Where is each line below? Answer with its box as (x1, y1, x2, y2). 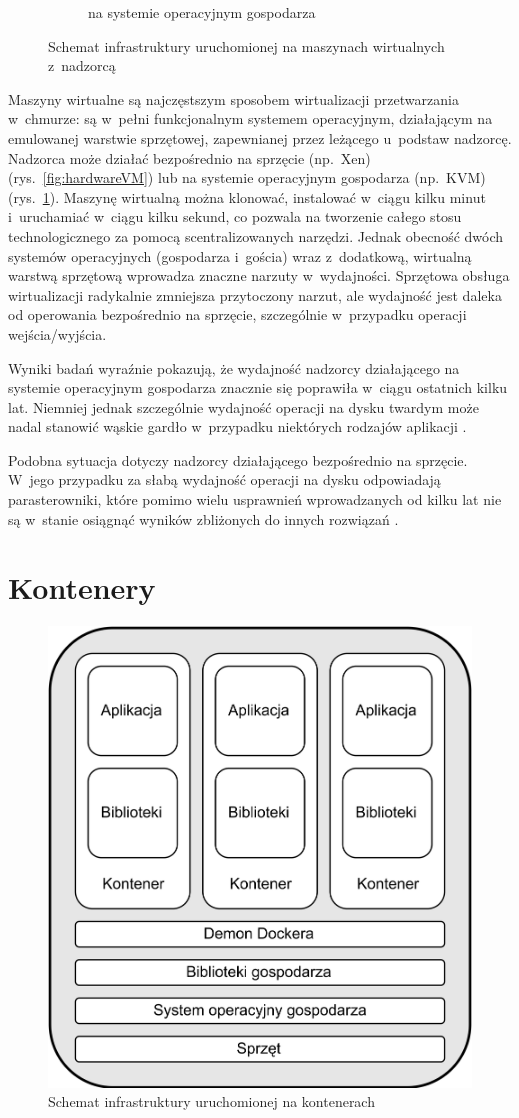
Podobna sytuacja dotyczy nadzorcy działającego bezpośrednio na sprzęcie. (8, 449, 468, 470)
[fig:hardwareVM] (42, 167, 148, 188)
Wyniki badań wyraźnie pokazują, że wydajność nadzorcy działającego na (8, 357, 460, 378)
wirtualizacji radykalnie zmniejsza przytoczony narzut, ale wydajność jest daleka (8, 284, 502, 305)
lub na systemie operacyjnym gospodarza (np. (157, 167, 440, 188)
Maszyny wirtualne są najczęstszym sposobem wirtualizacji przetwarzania (8, 88, 459, 109)
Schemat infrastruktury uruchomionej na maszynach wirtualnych (48, 35, 445, 56)
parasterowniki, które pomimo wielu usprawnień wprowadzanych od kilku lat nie (8, 489, 502, 510)
